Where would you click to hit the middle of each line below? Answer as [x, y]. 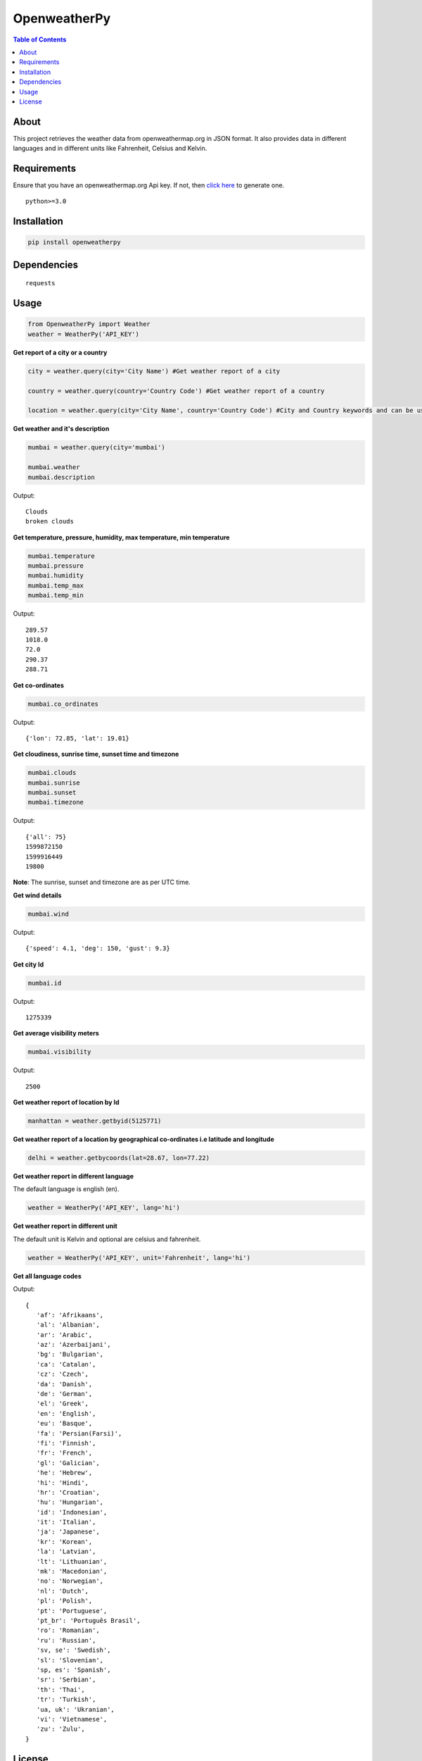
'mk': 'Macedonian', [72, 1572]
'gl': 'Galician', [68, 1463]
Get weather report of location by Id [66, 1102]
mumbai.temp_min [56, 596]
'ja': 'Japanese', [68, 1532]
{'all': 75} [46, 837]
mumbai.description [61, 477]
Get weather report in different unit [65, 1226]
